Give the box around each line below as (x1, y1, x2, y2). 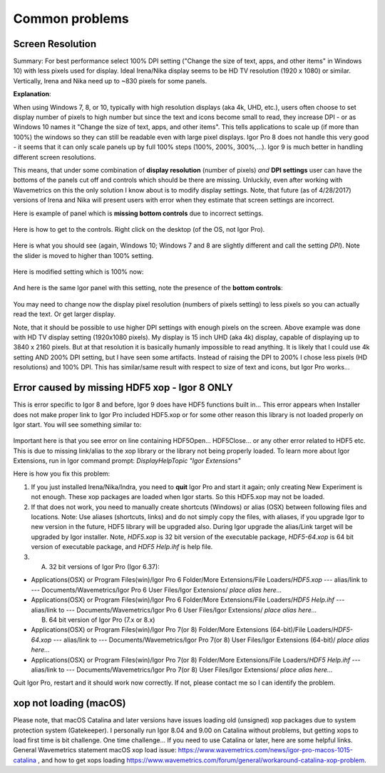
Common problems (13, 11, 129, 26)
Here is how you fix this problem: (13, 469, 111, 478)
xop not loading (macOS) (13, 697, 126, 710)
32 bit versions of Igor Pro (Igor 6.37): (48, 562, 160, 570)
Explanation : (13, 90, 51, 98)
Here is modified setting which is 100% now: (13, 267, 144, 276)
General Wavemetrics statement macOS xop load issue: (13, 746, 177, 754)
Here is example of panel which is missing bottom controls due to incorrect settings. (13, 209, 264, 217)
